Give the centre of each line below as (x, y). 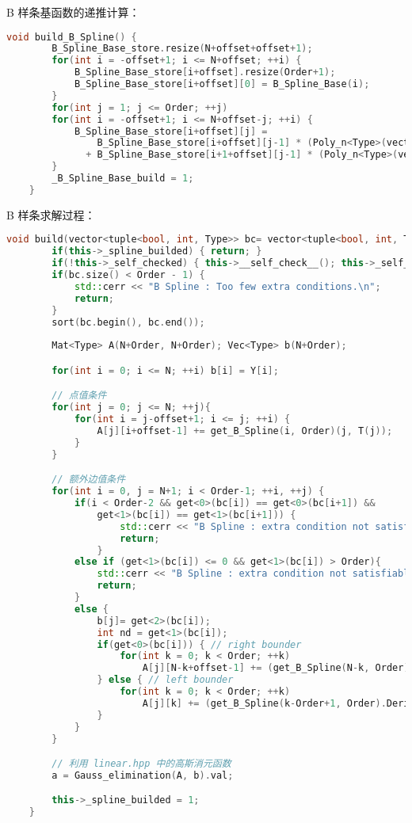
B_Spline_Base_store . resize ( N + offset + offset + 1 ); (182, 49)
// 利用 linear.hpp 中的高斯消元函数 (141, 764)
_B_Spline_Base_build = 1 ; (123, 179)
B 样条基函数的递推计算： (73, 12)
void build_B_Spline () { (72, 37)
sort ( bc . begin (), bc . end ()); (128, 322)
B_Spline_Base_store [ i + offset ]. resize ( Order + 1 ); (205, 72)
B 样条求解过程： (51, 214)
